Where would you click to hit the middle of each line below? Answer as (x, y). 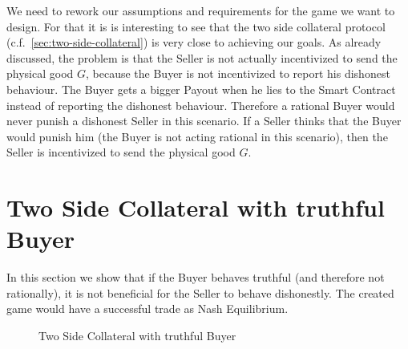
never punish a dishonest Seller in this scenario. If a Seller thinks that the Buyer (204, 121)
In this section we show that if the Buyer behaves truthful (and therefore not (196, 277)
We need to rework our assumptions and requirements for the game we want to (201, 10)
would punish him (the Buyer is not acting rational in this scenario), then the (197, 136)
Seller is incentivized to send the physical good (121, 152)
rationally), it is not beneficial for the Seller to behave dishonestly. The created (200, 292)
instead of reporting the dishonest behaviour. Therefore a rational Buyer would (201, 105)
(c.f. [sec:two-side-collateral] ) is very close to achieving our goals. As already (194, 42)
